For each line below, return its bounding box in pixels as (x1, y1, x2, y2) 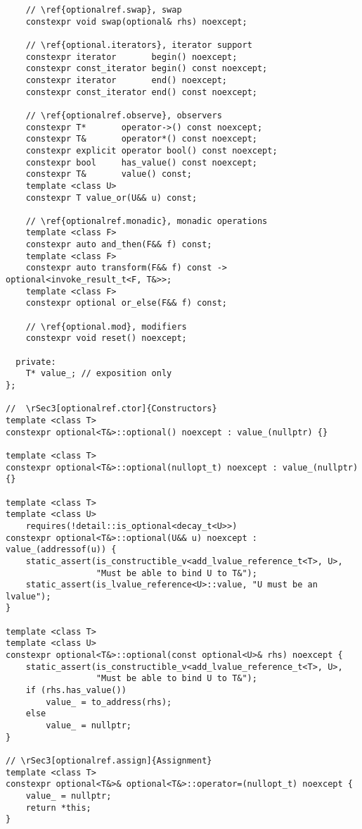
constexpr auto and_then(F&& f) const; (25, 239, 212, 250)
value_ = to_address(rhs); (46, 697, 172, 707)
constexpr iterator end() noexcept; (25, 75, 227, 85)
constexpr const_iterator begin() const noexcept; (25, 63, 268, 74)
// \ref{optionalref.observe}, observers (25, 110, 222, 120)
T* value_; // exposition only (25, 368, 172, 379)
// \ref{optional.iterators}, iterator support (25, 39, 252, 50)
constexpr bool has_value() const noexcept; (25, 157, 257, 168)
